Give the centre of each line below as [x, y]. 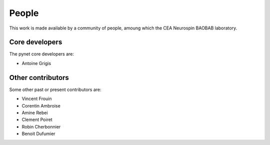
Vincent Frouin [37, 99]
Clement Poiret [37, 119]
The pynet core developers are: [42, 54]
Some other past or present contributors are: [55, 89]
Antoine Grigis [36, 63]
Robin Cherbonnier [41, 126]
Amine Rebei [35, 112]
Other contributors [39, 77]
